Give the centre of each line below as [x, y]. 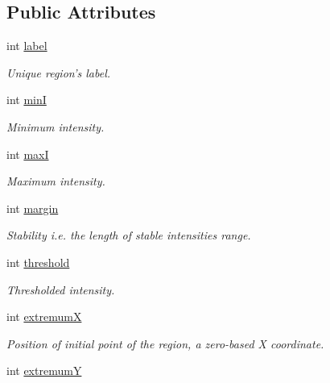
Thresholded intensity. [61, 289]
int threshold [38, 262]
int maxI [28, 154]
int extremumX [44, 316]
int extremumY [44, 371]
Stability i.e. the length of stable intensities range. [129, 235]
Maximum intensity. [56, 181]
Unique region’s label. [59, 72]
